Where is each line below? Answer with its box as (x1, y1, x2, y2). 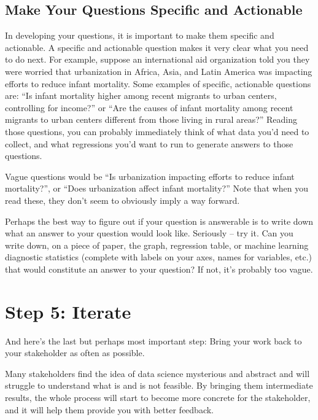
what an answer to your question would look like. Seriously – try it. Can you (5, 227, 293, 239)
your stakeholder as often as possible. (5, 346, 145, 359)
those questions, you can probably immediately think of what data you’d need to (5, 125, 309, 138)
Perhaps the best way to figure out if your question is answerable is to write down (5, 214, 314, 227)
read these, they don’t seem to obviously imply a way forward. (5, 193, 240, 206)
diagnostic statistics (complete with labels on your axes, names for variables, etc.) (5, 251, 312, 263)
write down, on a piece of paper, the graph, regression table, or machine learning (5, 238, 309, 251)
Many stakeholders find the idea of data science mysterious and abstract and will (5, 367, 310, 379)
